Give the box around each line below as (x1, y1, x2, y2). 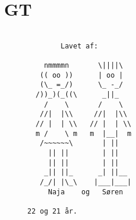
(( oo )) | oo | (40, 71, 123, 79)
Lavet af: (60, 41, 98, 50)
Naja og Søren (48, 187, 123, 196)
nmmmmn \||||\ (44, 61, 123, 70)
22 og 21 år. (27, 207, 77, 215)
